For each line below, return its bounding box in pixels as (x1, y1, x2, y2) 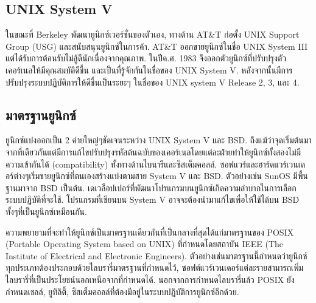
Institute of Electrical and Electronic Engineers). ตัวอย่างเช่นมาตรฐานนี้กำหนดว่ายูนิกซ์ (5, 249, 307, 262)
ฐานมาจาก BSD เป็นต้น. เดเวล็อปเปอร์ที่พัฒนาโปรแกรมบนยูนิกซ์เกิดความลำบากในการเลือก (5, 181, 297, 194)
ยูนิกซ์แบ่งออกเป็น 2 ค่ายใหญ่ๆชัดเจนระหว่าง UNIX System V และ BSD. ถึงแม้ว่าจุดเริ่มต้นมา (5, 134, 312, 146)
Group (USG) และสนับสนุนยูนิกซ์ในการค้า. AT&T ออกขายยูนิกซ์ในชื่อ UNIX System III (5, 39, 308, 52)
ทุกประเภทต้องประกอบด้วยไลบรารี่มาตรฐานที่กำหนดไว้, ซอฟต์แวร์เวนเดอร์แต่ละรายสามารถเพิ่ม (5, 261, 304, 274)
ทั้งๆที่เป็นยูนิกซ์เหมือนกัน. (5, 205, 87, 217)
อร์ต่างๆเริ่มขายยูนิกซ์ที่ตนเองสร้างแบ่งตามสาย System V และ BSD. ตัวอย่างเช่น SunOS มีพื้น (5, 169, 308, 182)
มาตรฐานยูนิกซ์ (5, 105, 76, 124)
